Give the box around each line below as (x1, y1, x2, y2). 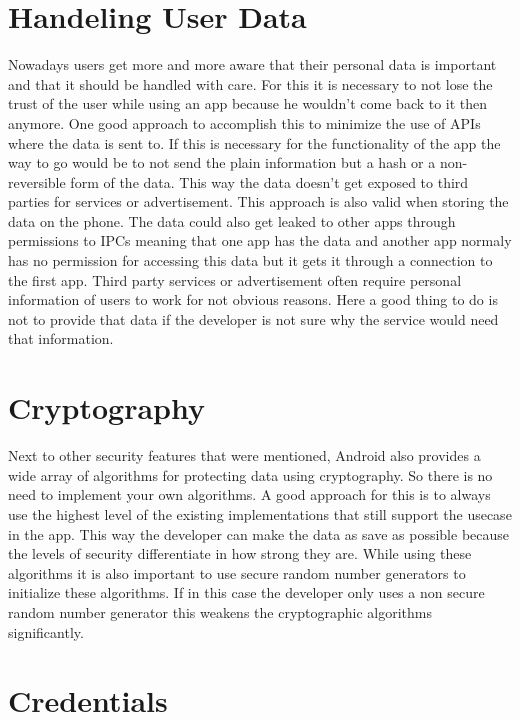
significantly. (8, 621, 84, 642)
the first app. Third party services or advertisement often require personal (8, 269, 462, 290)
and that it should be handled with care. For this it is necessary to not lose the (8, 73, 493, 94)
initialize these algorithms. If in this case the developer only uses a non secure (8, 582, 485, 603)
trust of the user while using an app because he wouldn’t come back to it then (8, 93, 488, 114)
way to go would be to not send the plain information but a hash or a (8, 152, 436, 173)
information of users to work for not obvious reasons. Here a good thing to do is (8, 289, 498, 310)
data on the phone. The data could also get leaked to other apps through (8, 210, 456, 231)
